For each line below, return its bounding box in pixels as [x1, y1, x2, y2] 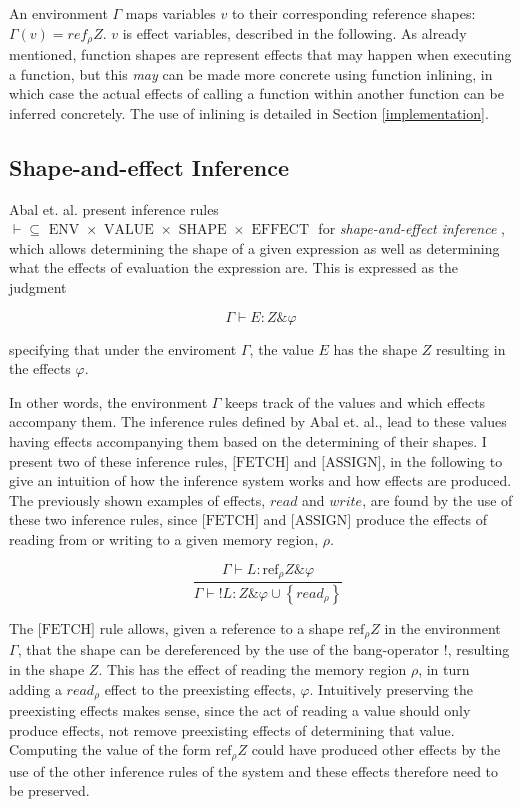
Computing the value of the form [9, 739, 211, 760]
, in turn [418, 658, 470, 679]
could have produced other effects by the [251, 739, 501, 760]
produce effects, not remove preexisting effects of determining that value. [9, 719, 455, 740]
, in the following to [381, 450, 503, 471]
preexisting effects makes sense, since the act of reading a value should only [9, 699, 471, 720]
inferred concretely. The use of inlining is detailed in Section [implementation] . [9, 102, 489, 123]
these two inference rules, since [9, 509, 198, 530]
